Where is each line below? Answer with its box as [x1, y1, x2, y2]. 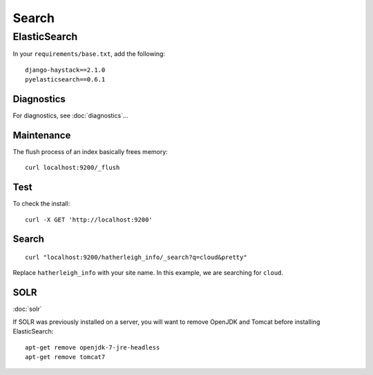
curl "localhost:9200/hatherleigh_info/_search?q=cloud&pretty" [25, 253, 248, 262]
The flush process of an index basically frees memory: [12, 147, 169, 155]
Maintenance [12, 129, 71, 141]
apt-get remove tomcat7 [25, 353, 106, 360]
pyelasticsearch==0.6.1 [25, 76, 106, 84]
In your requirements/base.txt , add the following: [12, 50, 166, 58]
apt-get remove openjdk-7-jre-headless [25, 343, 160, 352]
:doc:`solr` [12, 305, 42, 314]
